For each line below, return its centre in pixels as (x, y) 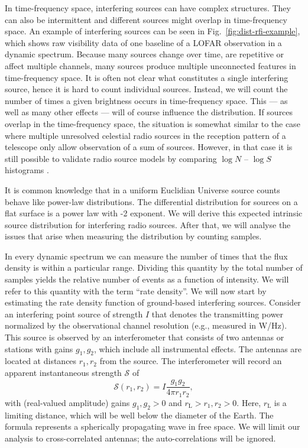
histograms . (27, 170)
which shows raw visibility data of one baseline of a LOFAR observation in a (143, 42)
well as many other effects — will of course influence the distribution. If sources (149, 112)
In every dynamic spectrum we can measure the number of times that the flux (146, 256)
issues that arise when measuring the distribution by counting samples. (133, 236)
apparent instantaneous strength (63, 373)
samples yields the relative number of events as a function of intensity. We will (147, 279)
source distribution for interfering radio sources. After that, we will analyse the (148, 224)
